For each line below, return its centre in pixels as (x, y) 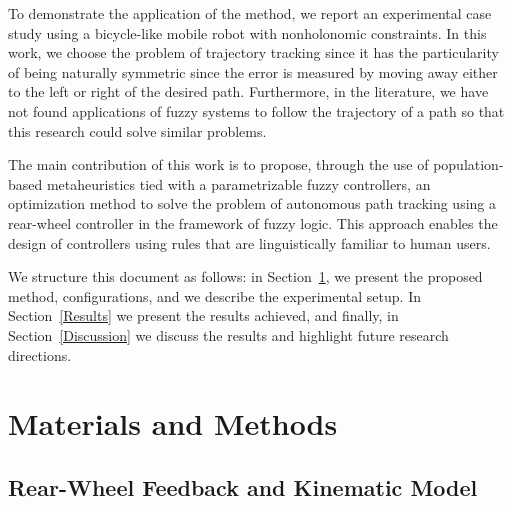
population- (468, 164)
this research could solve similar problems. (137, 130)
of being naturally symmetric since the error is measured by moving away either (253, 71)
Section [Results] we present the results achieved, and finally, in (203, 315)
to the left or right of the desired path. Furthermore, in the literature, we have (248, 91)
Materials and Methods (173, 423)
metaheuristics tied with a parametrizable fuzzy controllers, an (238, 183)
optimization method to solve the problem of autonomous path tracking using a (252, 203)
